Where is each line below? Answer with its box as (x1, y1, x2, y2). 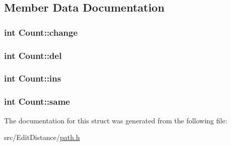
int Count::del (4, 49, 62, 61)
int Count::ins (4, 72, 61, 85)
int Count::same (4, 95, 70, 108)
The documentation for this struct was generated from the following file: (4, 115, 227, 125)
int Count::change (4, 26, 78, 38)
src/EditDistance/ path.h (4, 132, 80, 142)
